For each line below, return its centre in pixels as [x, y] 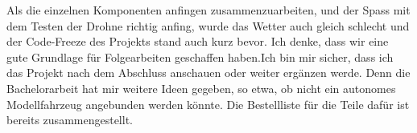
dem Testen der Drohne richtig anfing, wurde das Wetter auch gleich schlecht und [208, 25]
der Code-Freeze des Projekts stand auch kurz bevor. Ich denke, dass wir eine [198, 41]
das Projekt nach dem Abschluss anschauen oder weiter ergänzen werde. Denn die [208, 73]
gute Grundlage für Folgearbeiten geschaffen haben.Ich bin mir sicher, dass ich [200, 56]
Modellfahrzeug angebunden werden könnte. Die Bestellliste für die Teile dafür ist [208, 104]
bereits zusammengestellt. [70, 120]
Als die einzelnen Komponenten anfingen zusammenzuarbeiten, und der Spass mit [208, 10]
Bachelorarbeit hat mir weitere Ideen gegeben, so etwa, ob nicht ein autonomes [201, 88]
